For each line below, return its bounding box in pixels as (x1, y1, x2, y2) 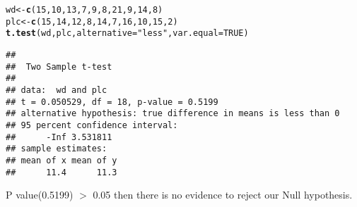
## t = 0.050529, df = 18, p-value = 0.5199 (6, 96, 218, 107)
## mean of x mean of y (6, 155, 117, 165)
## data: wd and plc (6, 84, 107, 95)
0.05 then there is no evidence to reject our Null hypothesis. (93, 187, 353, 202)
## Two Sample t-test (6, 61, 112, 72)
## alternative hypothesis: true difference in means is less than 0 (6, 108, 340, 119)
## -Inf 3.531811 (6, 132, 112, 142)
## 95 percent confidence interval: (6, 120, 178, 130)
